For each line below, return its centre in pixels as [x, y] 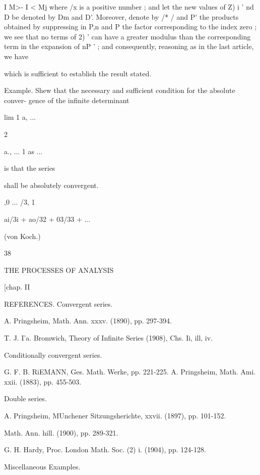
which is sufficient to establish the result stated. [78, 73]
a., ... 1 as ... [23, 151]
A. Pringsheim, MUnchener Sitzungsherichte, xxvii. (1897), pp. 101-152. [115, 416]
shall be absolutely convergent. [51, 185]
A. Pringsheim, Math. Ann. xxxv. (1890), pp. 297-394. [88, 321]
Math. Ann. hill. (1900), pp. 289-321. [61, 432]
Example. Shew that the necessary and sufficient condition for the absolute [120, 90]
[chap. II [17, 287]
